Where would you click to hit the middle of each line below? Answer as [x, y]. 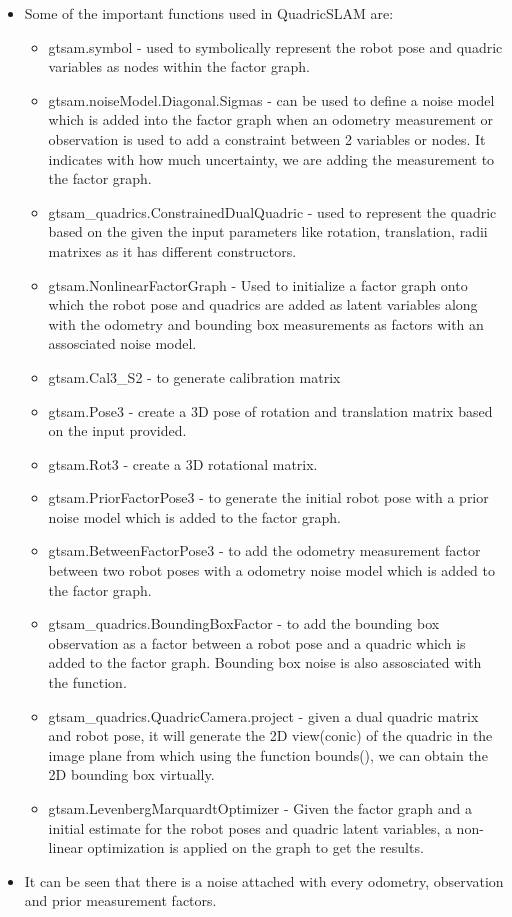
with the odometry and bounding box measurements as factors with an [266, 323]
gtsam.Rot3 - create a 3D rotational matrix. [183, 463]
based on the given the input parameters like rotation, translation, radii [268, 231]
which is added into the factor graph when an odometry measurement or [271, 119]
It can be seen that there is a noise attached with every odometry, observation [264, 880]
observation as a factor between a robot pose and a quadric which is [257, 642]
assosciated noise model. [122, 343]
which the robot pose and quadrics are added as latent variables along [263, 304]
